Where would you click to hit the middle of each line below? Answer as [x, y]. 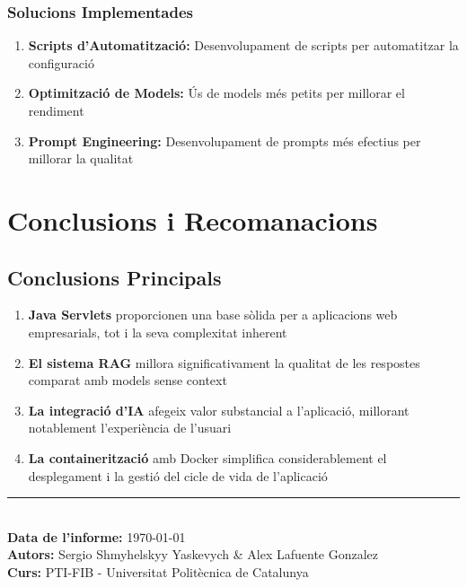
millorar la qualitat [81, 158]
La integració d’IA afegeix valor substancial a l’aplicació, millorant [219, 410]
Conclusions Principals [115, 277]
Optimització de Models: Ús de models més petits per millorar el [216, 93]
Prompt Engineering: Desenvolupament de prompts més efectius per [225, 140]
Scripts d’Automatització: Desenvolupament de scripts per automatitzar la [243, 45]
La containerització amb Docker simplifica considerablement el [207, 457]
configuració [61, 62]
